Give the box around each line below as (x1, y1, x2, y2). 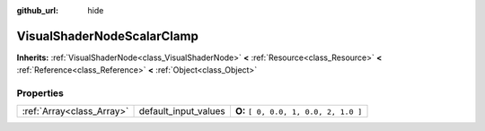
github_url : (16, 5, 58, 15)
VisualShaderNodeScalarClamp (16, 28, 199, 44)
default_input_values (138, 105, 226, 118)
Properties (16, 87, 65, 100)
